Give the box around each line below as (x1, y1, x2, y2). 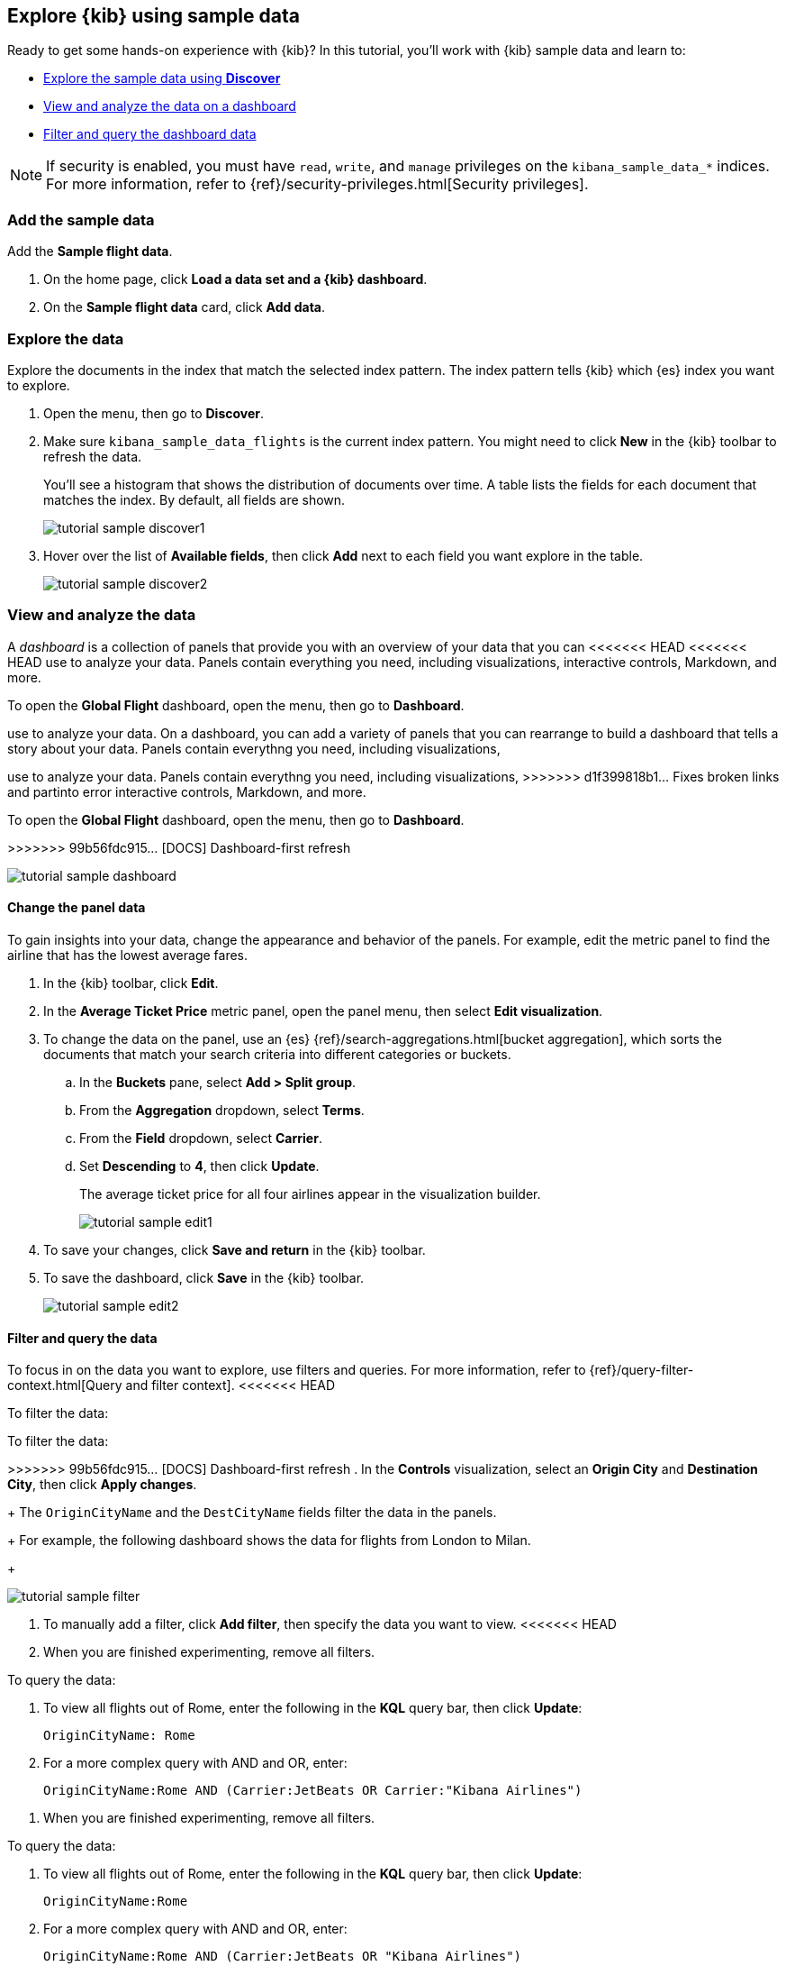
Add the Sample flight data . (7, 243, 173, 260)
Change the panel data (7, 900, 146, 916)
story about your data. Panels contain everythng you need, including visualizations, (7, 740, 501, 756)
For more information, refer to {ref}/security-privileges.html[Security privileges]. (46, 175, 589, 194)
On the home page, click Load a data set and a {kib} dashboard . (43, 271, 428, 288)
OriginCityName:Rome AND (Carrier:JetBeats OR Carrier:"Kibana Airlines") (43, 1783, 583, 1798)
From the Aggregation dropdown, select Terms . (79, 1102, 365, 1118)
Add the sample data (7, 210, 155, 229)
